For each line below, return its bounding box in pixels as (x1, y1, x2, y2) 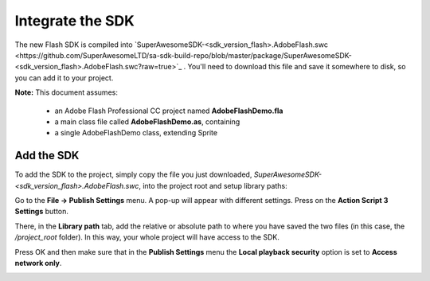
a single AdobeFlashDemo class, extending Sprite (54, 128, 218, 138)
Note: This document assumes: (14, 88, 119, 97)
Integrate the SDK (14, 12, 135, 29)
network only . (14, 258, 62, 267)
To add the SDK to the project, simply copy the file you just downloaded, (14, 170, 252, 179)
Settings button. (14, 207, 69, 217)
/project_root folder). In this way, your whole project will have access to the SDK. (14, 232, 280, 242)
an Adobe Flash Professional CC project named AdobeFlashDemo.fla (54, 106, 283, 115)
